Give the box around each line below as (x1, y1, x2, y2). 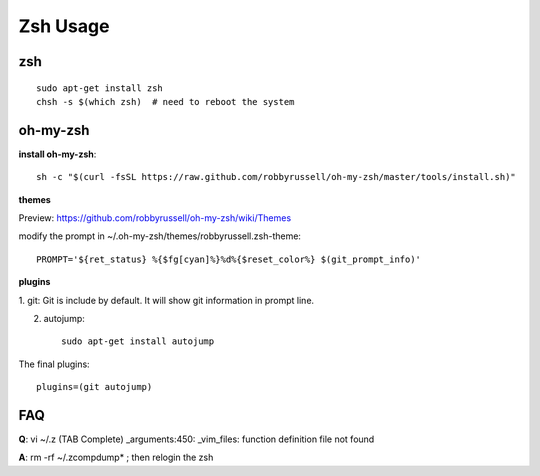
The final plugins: (18, 358, 90, 370)
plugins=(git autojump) (36, 381, 153, 393)
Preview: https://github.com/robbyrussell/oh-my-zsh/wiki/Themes (18, 212, 292, 224)
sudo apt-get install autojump (61, 336, 215, 347)
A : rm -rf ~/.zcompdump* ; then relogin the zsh (18, 451, 214, 464)
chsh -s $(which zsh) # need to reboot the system (36, 96, 295, 107)
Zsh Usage (18, 15, 110, 37)
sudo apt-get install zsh (36, 82, 164, 94)
